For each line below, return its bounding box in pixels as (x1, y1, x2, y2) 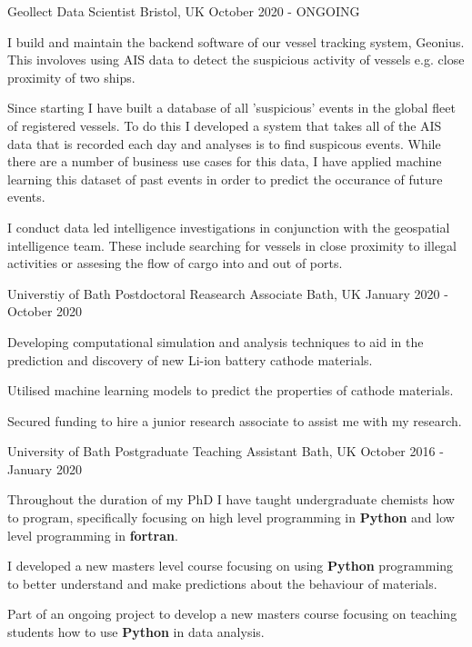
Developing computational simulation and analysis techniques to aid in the (7, 332, 424, 351)
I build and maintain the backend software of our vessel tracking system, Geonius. (7, 32, 465, 51)
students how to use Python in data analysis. (7, 622, 265, 642)
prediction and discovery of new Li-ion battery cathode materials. (7, 350, 373, 369)
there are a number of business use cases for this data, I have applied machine (7, 152, 442, 171)
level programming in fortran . (7, 525, 178, 544)
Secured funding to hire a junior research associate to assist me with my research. (7, 411, 462, 430)
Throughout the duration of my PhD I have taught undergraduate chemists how (7, 490, 455, 509)
